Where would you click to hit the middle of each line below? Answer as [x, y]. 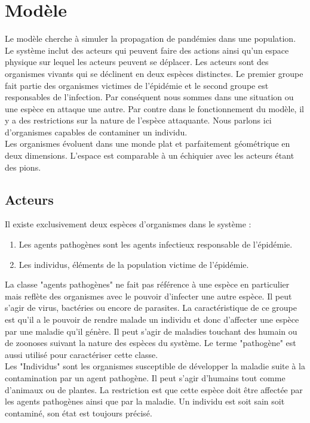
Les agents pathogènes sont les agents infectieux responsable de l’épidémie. [156, 244]
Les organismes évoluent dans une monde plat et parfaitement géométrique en [148, 143]
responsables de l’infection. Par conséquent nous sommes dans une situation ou [149, 97]
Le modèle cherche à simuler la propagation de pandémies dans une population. [151, 38]
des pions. [23, 167]
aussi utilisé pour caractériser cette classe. [82, 354]
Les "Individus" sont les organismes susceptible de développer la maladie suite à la [155, 366]
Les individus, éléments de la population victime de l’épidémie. [134, 264]
